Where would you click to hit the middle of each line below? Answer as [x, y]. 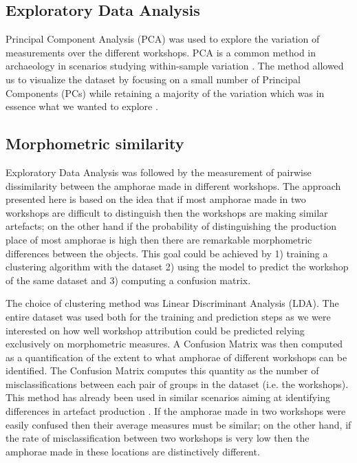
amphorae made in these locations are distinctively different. [133, 451]
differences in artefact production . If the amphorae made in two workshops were [176, 411]
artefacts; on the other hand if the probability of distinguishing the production [171, 226]
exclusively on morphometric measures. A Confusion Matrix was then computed [174, 344]
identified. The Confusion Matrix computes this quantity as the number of [162, 370]
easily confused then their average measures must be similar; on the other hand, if [178, 424]
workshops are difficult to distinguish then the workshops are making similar [167, 212]
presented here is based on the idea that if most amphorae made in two [156, 199]
